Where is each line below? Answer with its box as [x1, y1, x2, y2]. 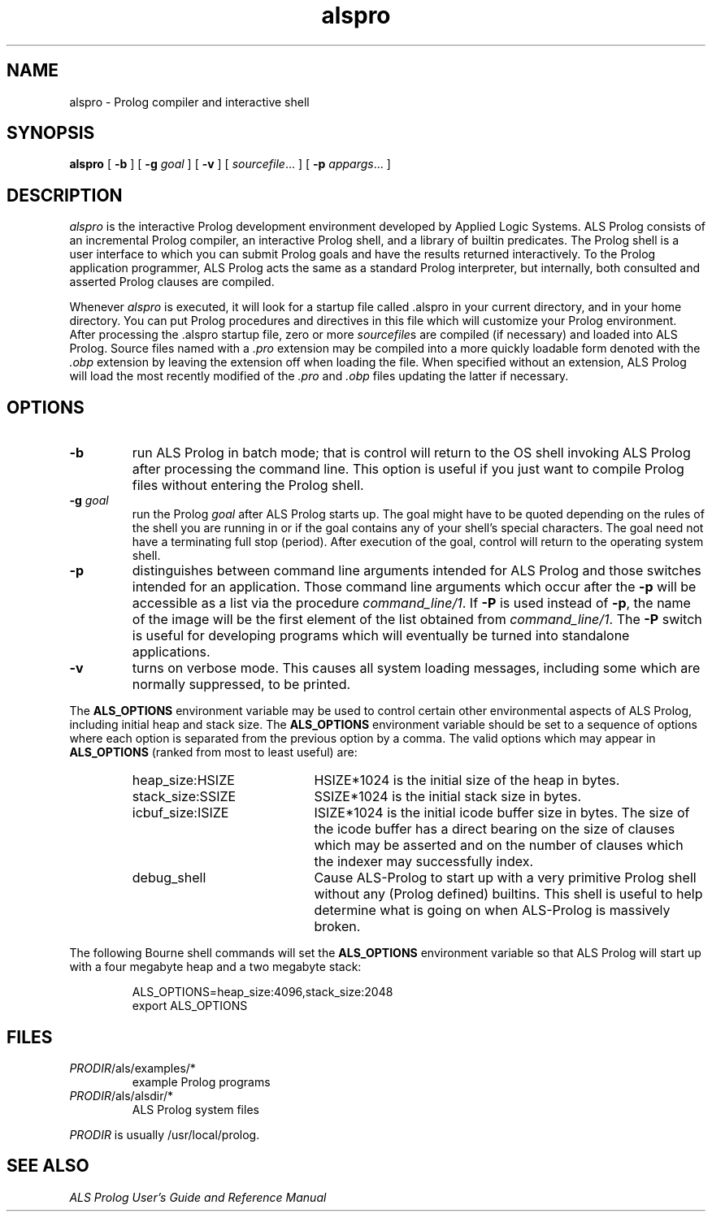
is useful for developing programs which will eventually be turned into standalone [132, 627, 630, 644]
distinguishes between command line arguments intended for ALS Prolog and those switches [132, 562, 701, 579]
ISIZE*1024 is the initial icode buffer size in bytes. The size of [314, 804, 690, 821]
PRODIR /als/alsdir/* [69, 1088, 174, 1103]
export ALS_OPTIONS [132, 999, 248, 1013]
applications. [132, 644, 211, 661]
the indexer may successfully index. [314, 853, 534, 870]
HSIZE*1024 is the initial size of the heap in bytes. [314, 772, 620, 789]
